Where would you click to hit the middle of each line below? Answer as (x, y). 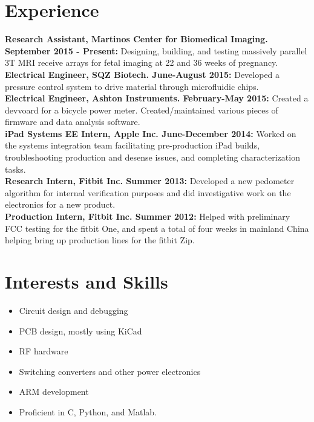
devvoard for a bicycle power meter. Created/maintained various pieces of (142, 110)
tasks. (15, 169)
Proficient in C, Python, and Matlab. (88, 411)
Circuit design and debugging (74, 310)
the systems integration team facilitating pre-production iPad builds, (132, 145)
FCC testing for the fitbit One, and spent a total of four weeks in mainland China (157, 228)
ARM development (54, 392)
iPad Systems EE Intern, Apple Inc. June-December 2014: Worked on (151, 133)
